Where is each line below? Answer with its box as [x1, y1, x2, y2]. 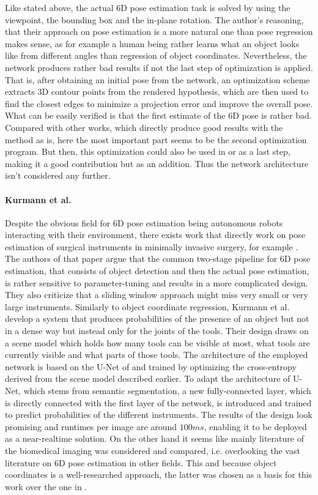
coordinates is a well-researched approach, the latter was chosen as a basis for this [5, 468, 312, 481]
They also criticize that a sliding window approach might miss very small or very [5, 288, 308, 301]
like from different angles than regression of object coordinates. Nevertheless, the [5, 49, 307, 62]
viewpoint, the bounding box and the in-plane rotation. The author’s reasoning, [5, 13, 304, 26]
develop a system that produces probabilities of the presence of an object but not [5, 312, 309, 325]
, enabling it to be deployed [204, 420, 307, 433]
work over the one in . [5, 480, 87, 493]
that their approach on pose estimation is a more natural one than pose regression [5, 25, 313, 38]
